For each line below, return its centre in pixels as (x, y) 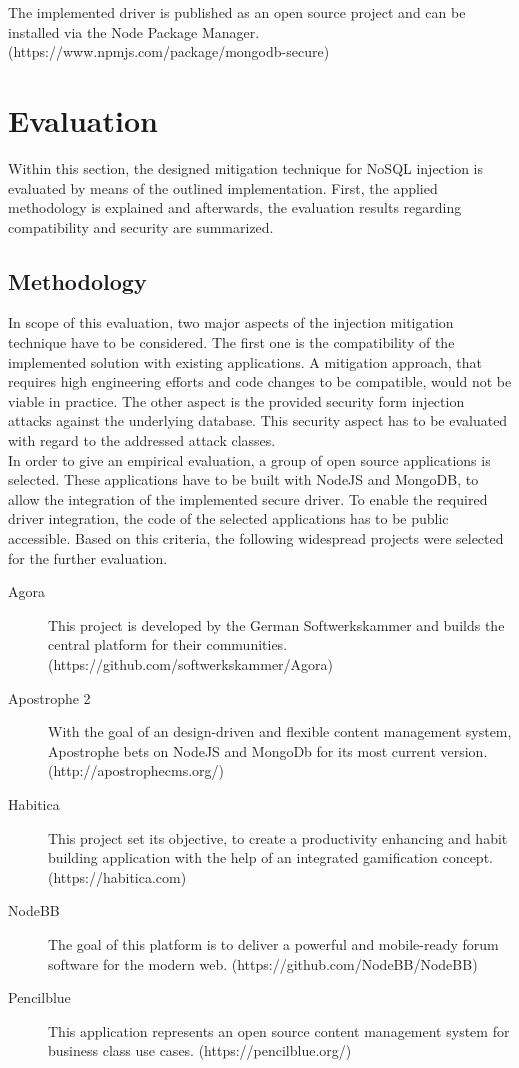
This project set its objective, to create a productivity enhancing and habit (278, 837)
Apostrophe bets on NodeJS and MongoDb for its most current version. (268, 750)
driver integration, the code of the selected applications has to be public (228, 518)
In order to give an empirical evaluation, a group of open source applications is (249, 459)
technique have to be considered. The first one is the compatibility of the (231, 342)
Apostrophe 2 (49, 697)
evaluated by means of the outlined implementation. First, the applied (223, 187)
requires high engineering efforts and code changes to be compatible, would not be (260, 381)
